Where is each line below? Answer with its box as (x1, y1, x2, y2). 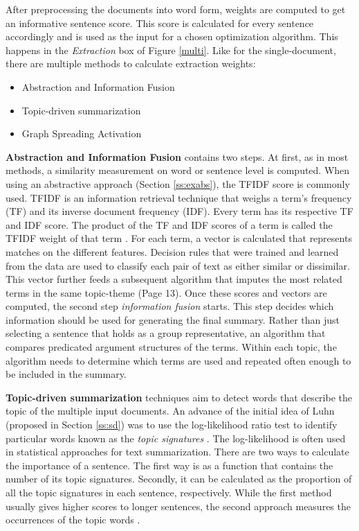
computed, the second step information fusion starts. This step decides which (6, 299, 334, 313)
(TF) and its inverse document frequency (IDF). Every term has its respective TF (6, 204, 353, 218)
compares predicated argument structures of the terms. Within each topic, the (6, 340, 337, 354)
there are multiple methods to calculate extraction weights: (6, 56, 256, 71)
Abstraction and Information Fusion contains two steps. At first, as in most (6, 149, 349, 164)
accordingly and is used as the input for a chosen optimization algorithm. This (6, 29, 338, 44)
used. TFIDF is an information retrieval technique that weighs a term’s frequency (6, 190, 352, 204)
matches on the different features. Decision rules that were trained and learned (6, 244, 339, 259)
